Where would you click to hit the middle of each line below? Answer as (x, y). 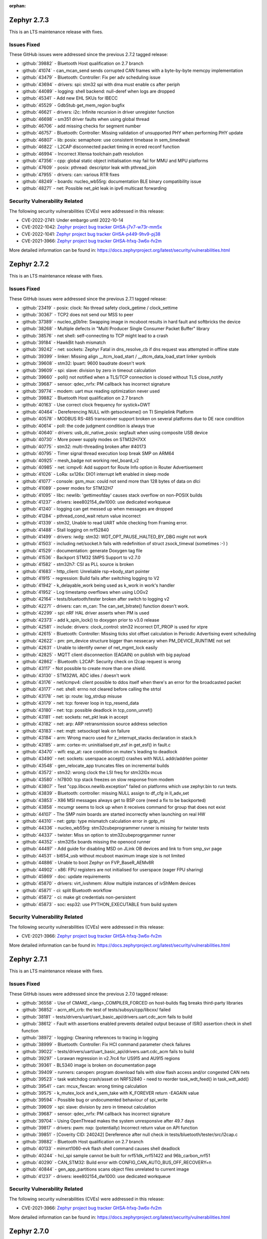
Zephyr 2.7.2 (29, 264)
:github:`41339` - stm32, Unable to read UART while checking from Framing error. (105, 523)
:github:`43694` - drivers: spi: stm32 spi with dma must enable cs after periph (101, 84)
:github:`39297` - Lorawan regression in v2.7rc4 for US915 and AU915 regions (101, 1059)
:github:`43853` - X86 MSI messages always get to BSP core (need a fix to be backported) (114, 800)
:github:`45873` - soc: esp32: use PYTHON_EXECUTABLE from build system (99, 904)
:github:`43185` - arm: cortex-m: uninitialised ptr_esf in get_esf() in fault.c (96, 745)
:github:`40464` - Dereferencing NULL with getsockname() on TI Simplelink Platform (108, 412)
